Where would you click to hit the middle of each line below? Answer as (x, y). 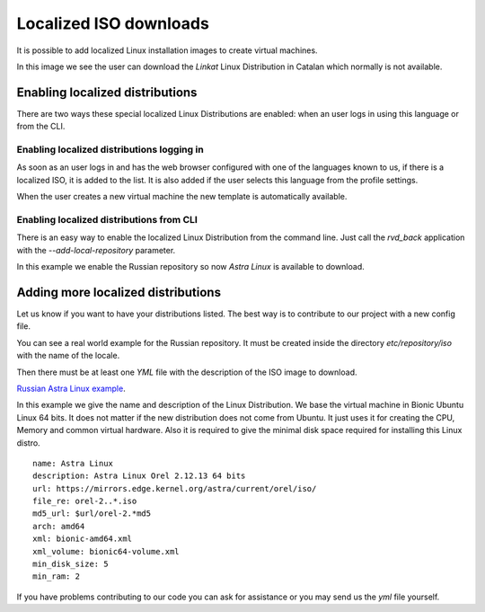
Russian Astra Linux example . (71, 388)
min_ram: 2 (57, 577)
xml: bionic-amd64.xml (83, 539)
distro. (28, 443)
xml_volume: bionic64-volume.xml (106, 551)
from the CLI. (41, 127)
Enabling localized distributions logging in (110, 150)
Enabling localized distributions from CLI (107, 219)
